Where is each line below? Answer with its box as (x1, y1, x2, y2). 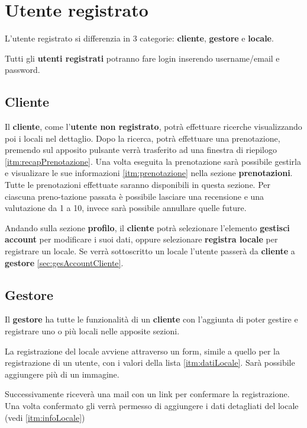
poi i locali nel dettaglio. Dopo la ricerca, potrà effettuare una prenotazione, (5, 132, 280, 144)
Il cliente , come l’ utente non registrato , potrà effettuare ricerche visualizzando (5, 120, 302, 133)
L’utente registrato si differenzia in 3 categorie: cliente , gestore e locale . (5, 32, 274, 44)
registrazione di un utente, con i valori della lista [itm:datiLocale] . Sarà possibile (5, 356, 295, 369)
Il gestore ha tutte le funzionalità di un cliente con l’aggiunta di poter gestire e (5, 313, 298, 325)
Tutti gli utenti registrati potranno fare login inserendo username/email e (5, 52, 280, 64)
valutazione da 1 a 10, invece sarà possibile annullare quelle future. (5, 202, 247, 214)
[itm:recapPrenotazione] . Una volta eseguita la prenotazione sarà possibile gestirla (5, 155, 301, 167)
